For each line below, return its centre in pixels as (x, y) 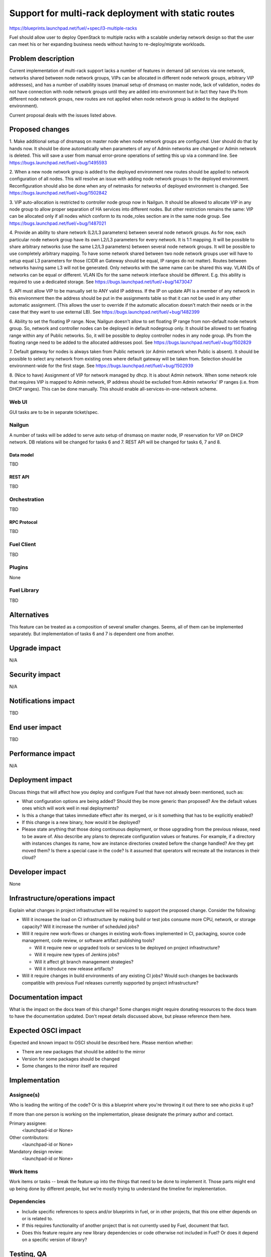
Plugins (19, 567)
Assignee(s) (25, 1095)
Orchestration (27, 499)
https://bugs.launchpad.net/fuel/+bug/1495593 (58, 162)
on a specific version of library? (54, 1240)
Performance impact (42, 753)
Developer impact (38, 872)
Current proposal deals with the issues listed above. (63, 115)
